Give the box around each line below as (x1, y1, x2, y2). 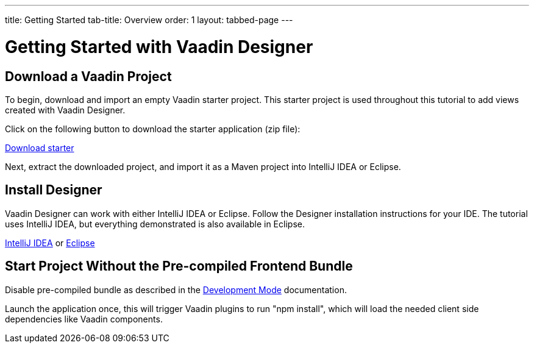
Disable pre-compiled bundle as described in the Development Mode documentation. (5, 284, 347, 295)
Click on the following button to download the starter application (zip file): (5, 123, 301, 134)
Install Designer (5, 182, 102, 198)
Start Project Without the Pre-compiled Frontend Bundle (5, 258, 353, 274)
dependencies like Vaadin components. (5, 313, 163, 324)
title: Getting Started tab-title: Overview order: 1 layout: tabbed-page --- (5, 15, 293, 25)
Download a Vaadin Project (5, 68, 172, 84)
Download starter (5, 142, 74, 153)
